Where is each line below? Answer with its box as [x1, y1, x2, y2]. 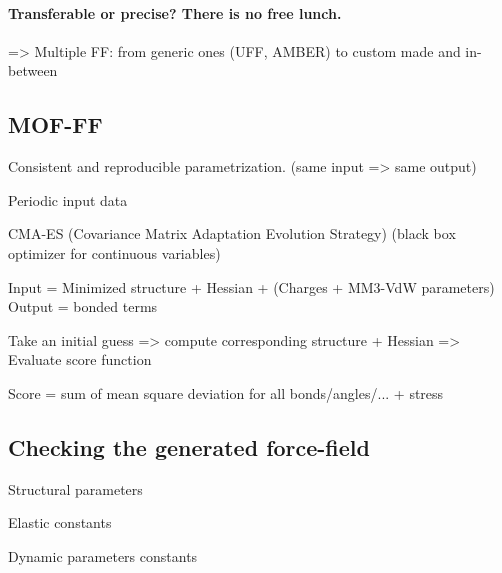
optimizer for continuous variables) [8, 242, 221, 263]
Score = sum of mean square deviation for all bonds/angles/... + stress [8, 382, 444, 403]
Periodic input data [8, 189, 128, 210]
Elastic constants [8, 512, 112, 533]
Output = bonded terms [8, 296, 158, 317]
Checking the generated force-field [8, 431, 370, 462]
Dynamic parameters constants [8, 545, 198, 566]
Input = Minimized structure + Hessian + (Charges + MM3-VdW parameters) [8, 276, 495, 297]
